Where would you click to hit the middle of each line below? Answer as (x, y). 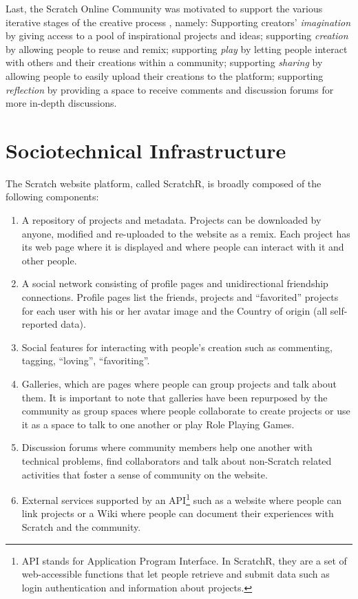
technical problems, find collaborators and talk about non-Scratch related (177, 460)
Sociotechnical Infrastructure (146, 150)
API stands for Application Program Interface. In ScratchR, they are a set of (184, 560)
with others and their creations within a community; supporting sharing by (164, 62)
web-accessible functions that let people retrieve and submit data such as (176, 574)
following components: (52, 197)
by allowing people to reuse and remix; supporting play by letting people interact (177, 49)
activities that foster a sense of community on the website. (145, 474)
